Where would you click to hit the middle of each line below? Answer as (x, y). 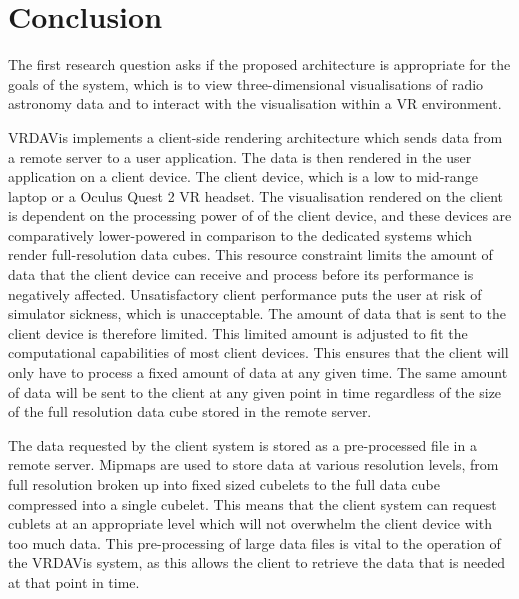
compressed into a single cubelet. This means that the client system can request (252, 503)
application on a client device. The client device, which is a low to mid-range (243, 176)
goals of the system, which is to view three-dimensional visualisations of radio (246, 83)
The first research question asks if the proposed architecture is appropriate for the (259, 64)
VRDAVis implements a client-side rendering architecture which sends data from (255, 136)
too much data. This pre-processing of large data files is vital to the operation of (254, 542)
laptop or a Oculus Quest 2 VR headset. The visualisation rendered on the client (255, 195)
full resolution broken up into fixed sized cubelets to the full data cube (224, 484)
